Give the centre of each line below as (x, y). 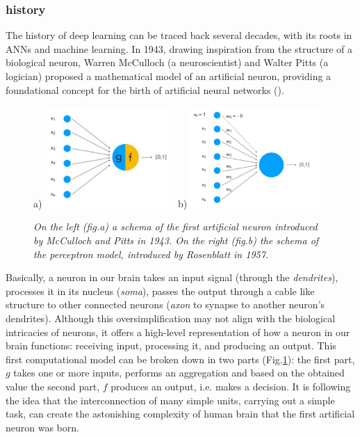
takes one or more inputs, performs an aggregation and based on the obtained (179, 373)
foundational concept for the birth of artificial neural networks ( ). (145, 89)
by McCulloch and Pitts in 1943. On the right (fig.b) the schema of (176, 240)
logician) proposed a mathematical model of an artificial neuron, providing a (169, 76)
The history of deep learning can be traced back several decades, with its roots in (179, 35)
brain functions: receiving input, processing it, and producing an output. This (171, 345)
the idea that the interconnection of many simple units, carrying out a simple (170, 400)
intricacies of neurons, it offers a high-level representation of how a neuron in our (178, 332)
